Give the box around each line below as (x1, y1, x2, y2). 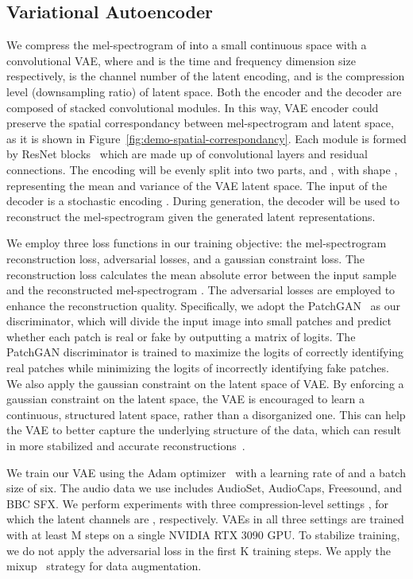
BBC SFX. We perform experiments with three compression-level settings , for (6, 495, 389, 511)
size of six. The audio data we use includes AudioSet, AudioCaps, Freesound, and (6, 480, 403, 496)
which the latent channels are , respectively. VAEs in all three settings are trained (6, 511, 404, 527)
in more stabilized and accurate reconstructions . (6, 437, 245, 454)
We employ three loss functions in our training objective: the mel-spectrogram (6, 235, 387, 251)
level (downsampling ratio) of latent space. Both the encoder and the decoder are (6, 83, 402, 99)
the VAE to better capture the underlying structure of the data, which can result (6, 422, 401, 438)
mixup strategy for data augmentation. (6, 558, 202, 574)
